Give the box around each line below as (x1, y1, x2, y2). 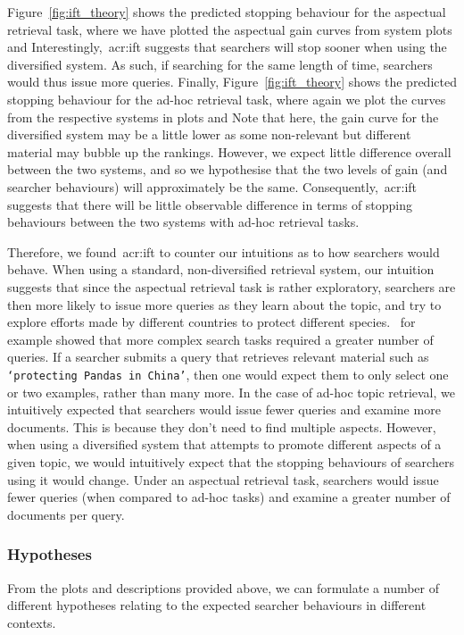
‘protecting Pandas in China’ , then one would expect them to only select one (7, 364, 449, 383)
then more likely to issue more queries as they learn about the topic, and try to (7, 295, 442, 313)
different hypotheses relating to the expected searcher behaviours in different (7, 596, 427, 614)
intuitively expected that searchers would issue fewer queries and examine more (7, 400, 441, 419)
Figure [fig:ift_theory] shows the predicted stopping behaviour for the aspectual (7, 3, 446, 21)
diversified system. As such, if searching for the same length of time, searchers (7, 54, 433, 73)
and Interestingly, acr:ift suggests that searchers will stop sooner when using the (7, 38, 447, 56)
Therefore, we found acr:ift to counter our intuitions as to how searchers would (7, 242, 440, 261)
